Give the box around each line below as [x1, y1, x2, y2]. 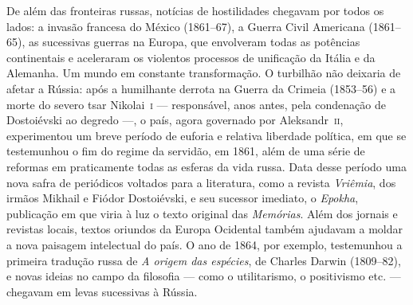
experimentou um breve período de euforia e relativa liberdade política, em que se [6, 127, 407, 143]
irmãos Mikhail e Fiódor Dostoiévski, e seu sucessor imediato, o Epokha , [6, 190, 359, 206]
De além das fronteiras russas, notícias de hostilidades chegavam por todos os [6, 2, 384, 18]
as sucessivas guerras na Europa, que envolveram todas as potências [28, 33, 360, 50]
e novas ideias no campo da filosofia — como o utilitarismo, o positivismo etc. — [6, 268, 401, 284]
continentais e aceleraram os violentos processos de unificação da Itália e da [6, 49, 376, 65]
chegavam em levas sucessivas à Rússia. [6, 283, 198, 299]
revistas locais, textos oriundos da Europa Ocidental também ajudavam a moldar [6, 221, 403, 237]
